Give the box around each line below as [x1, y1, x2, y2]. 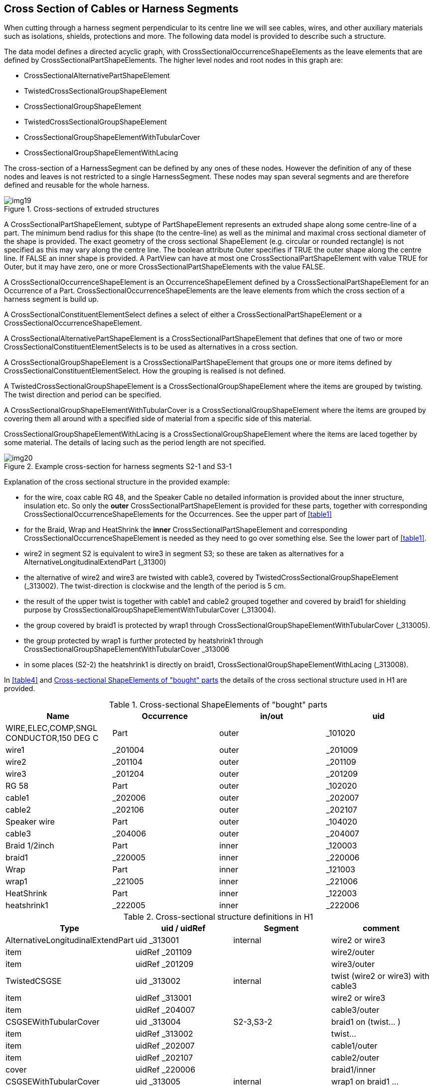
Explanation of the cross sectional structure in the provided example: [4, 478, 230, 486]
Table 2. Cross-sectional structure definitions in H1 [123, 912, 313, 922]
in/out [260, 711, 284, 722]
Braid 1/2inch [5, 841, 54, 851]
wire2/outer [331, 947, 375, 958]
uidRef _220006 [135, 1065, 195, 1075]
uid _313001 [135, 935, 179, 946]
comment [362, 923, 400, 934]
